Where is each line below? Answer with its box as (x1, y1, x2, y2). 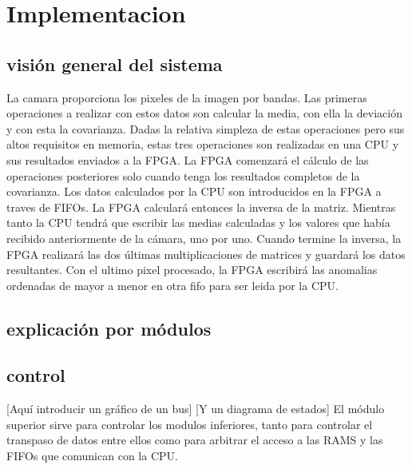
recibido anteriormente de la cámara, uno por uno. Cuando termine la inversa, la (6, 229, 402, 246)
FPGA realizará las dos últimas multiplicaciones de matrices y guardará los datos (6, 245, 406, 262)
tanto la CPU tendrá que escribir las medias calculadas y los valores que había (6, 214, 390, 231)
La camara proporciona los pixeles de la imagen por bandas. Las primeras (6, 89, 367, 105)
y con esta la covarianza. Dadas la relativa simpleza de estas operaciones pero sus (6, 120, 405, 137)
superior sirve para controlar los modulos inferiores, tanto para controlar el (6, 415, 373, 432)
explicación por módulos (6, 316, 212, 340)
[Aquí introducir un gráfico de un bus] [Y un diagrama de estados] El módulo (6, 400, 385, 417)
